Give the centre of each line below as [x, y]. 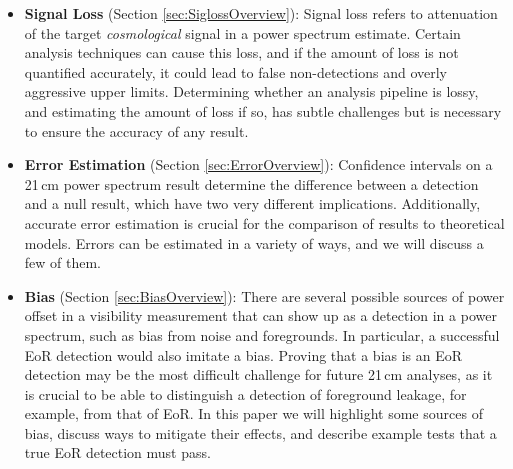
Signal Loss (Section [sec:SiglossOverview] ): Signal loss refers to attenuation [261, 13]
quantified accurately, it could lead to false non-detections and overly [235, 71]
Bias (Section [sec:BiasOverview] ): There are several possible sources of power [264, 295]
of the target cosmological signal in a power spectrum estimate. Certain [242, 32]
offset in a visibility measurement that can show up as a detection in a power [260, 315]
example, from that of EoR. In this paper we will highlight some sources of [253, 413]
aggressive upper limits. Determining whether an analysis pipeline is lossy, [251, 91]
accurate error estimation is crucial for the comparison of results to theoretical [264, 222]
